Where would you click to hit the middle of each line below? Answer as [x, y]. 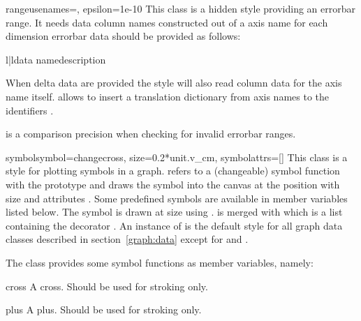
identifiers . [30, 110]
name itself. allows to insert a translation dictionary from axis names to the [167, 96]
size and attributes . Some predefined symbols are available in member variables [177, 198]
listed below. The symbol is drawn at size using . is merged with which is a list [174, 212]
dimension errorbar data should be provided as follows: [123, 36]
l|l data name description [56, 59]
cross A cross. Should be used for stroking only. [107, 286]
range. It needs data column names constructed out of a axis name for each [167, 22]
